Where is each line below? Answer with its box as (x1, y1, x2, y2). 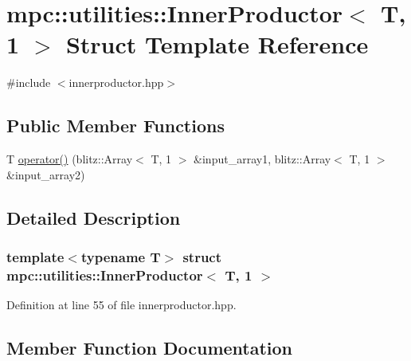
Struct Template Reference (65, 28, 369, 61)
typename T (80, 247, 161, 266)
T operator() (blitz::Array (6, 151, 133, 167)
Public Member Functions (6, 113, 225, 138)
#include (6, 74, 51, 91)
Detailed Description (6, 205, 181, 230)
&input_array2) (6, 166, 85, 182)
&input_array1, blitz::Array (194, 151, 331, 167)
